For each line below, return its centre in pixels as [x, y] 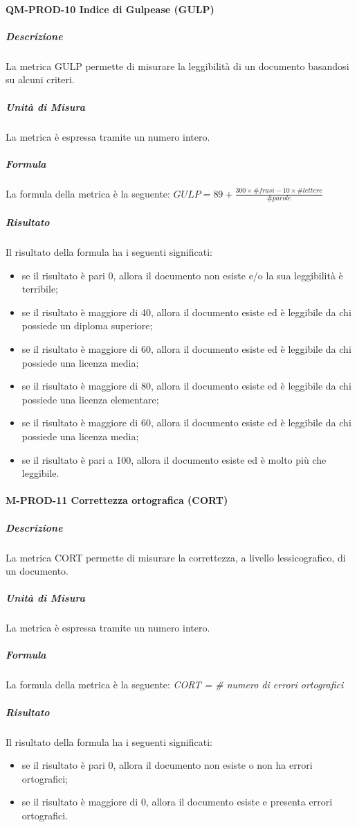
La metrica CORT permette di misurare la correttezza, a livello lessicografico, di [176, 557]
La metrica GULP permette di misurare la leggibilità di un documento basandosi [177, 66]
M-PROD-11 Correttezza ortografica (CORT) [117, 500]
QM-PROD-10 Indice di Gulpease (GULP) [110, 9]
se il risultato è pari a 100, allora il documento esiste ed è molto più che [174, 459]
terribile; [40, 289]
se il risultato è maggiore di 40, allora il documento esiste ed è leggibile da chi [186, 312]
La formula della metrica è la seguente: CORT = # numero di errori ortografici [175, 685]
